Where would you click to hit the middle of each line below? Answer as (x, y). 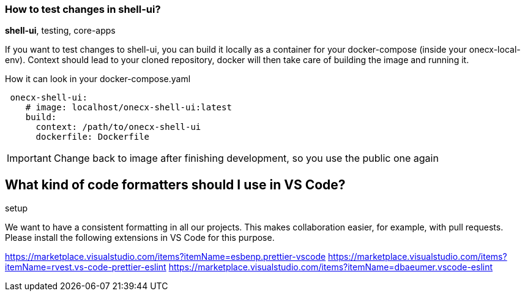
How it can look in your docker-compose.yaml (98, 79)
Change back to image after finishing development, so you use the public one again (246, 158)
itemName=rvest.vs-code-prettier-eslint (86, 267)
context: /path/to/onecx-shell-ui (118, 127)
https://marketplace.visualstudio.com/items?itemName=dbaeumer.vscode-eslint (331, 267)
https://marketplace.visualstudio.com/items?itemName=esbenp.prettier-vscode (166, 257)
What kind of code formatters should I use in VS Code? (175, 184)
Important (29, 158)
